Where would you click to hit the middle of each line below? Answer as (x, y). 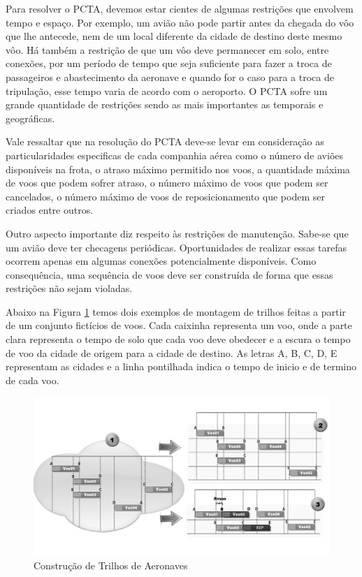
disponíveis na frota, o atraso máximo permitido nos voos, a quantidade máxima (178, 169)
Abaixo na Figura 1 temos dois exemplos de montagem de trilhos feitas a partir (176, 311)
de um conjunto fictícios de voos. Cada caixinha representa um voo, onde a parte (179, 325)
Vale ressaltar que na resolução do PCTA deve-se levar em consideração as (165, 141)
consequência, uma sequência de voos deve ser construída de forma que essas (169, 274)
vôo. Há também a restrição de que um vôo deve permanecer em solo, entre (167, 49)
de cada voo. (32, 380)
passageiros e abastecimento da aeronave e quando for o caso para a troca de (170, 76)
